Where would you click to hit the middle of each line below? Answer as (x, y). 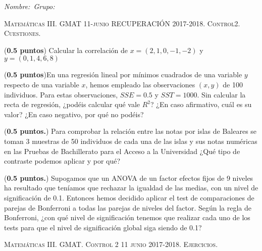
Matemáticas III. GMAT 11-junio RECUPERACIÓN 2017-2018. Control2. (122, 23)
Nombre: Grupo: (30, 6)
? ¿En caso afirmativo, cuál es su (201, 104)
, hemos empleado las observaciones (140, 84)
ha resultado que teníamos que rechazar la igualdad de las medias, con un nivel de (131, 188)
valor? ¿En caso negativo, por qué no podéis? (74, 114)
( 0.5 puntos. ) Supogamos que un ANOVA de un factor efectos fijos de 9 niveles (129, 178)
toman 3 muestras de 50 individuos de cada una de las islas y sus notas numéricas (131, 141)
